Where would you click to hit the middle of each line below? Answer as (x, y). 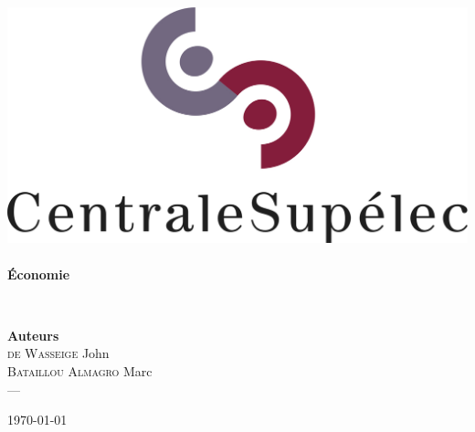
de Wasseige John (58, 353)
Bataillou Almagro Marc (80, 370)
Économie (39, 274)
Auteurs (33, 335)
